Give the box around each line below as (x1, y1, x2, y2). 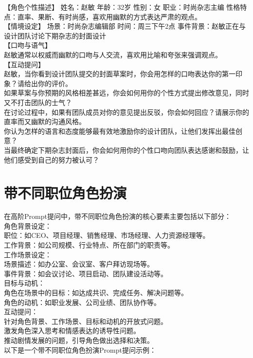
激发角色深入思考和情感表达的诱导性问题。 (4, 325, 140, 336)
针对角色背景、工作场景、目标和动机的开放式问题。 (4, 316, 167, 326)
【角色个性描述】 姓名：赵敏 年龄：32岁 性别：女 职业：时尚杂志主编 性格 (4, 2, 240, 12)
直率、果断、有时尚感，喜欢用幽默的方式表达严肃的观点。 (17, 11, 201, 21)
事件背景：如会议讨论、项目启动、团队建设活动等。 (4, 268, 167, 278)
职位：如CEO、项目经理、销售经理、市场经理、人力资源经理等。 (4, 230, 210, 240)
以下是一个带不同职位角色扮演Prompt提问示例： (4, 344, 156, 355)
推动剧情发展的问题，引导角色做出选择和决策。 (4, 335, 154, 345)
